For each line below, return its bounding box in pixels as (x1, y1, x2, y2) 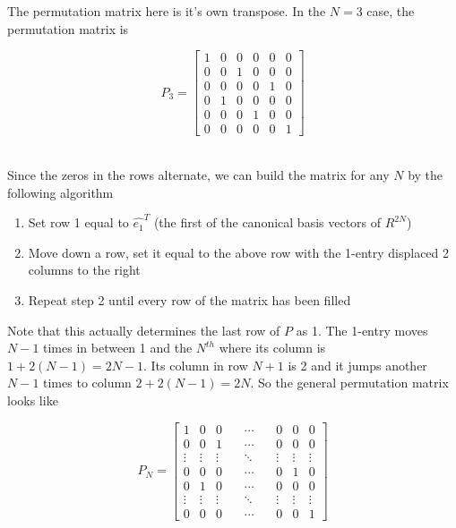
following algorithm (7, 183, 114, 201)
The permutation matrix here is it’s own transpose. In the (7, 2, 326, 20)
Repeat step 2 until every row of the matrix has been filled (28, 290, 351, 309)
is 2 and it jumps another (288, 355, 427, 374)
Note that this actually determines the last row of (7, 320, 280, 339)
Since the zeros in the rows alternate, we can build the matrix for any (7, 165, 390, 183)
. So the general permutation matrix (250, 373, 449, 392)
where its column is (219, 338, 326, 357)
